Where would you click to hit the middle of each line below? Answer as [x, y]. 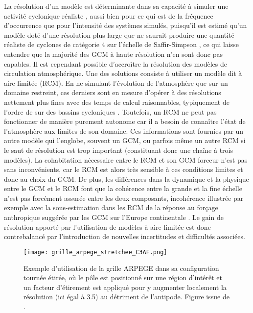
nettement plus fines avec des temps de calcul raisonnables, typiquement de [117, 102]
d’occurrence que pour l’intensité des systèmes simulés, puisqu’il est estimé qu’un [126, 25]
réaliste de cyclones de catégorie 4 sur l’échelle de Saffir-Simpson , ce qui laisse [122, 44]
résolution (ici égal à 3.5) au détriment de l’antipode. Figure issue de [126, 297]
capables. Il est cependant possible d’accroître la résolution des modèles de [116, 63]
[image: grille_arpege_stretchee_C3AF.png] [95, 252]
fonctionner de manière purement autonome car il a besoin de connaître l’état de [125, 121]
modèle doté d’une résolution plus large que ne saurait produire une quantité [119, 35]
